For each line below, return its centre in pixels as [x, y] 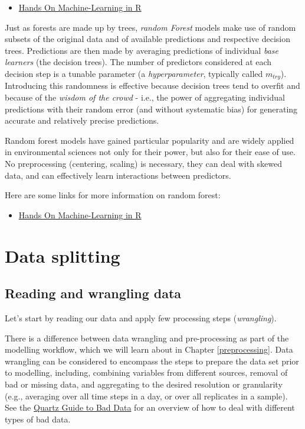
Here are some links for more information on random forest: [113, 195]
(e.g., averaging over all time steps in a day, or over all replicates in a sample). [146, 396]
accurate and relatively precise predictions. [82, 120]
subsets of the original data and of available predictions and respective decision [147, 39]
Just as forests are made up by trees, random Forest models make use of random [150, 27]
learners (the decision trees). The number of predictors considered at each [138, 62]
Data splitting [63, 255]
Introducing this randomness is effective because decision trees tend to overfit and [152, 86]
